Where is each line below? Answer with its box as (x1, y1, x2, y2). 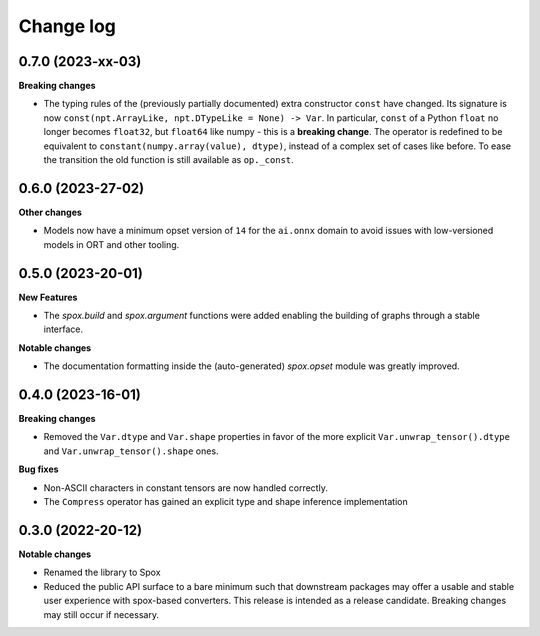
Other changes (18, 206, 82, 218)
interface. (43, 323, 84, 335)
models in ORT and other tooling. (43, 238, 180, 250)
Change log (18, 15, 117, 37)
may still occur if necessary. (43, 608, 160, 620)
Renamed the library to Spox (43, 566, 161, 579)
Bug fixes (18, 463, 59, 475)
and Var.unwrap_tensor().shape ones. (43, 445, 219, 457)
